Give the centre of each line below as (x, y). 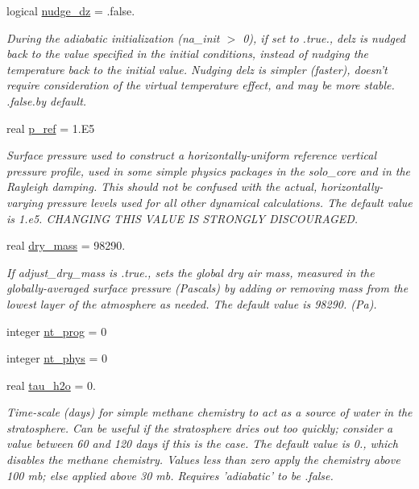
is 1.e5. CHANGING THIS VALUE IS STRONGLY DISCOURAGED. (183, 218)
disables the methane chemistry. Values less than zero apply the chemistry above (203, 460)
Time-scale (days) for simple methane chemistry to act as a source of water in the (209, 412)
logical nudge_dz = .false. (71, 10)
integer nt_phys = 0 (57, 358)
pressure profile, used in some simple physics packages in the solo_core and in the (209, 170)
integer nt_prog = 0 (57, 331)
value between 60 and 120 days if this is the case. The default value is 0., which (202, 443)
